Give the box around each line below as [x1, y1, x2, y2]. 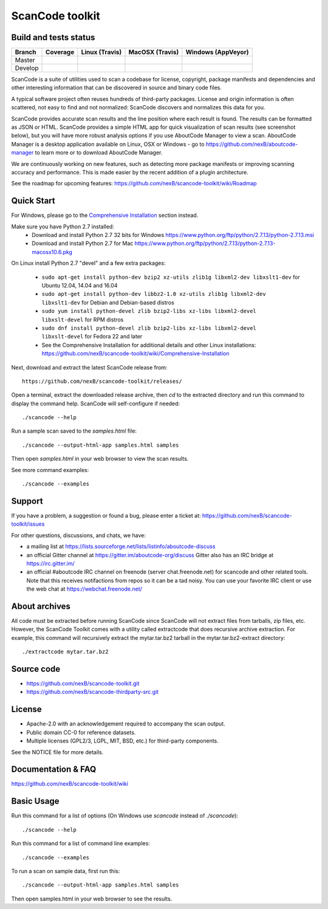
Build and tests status [11, 32, 95, 43]
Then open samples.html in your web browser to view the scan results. [11, 455, 189, 462]
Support [11, 496, 43, 506]
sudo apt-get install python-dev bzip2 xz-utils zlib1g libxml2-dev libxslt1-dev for [41, 273, 300, 281]
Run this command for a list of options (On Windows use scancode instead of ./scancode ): [11, 812, 239, 820]
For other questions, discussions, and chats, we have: [11, 532, 146, 539]
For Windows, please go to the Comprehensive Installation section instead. [11, 211, 199, 219]
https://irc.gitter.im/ [26, 560, 75, 567]
